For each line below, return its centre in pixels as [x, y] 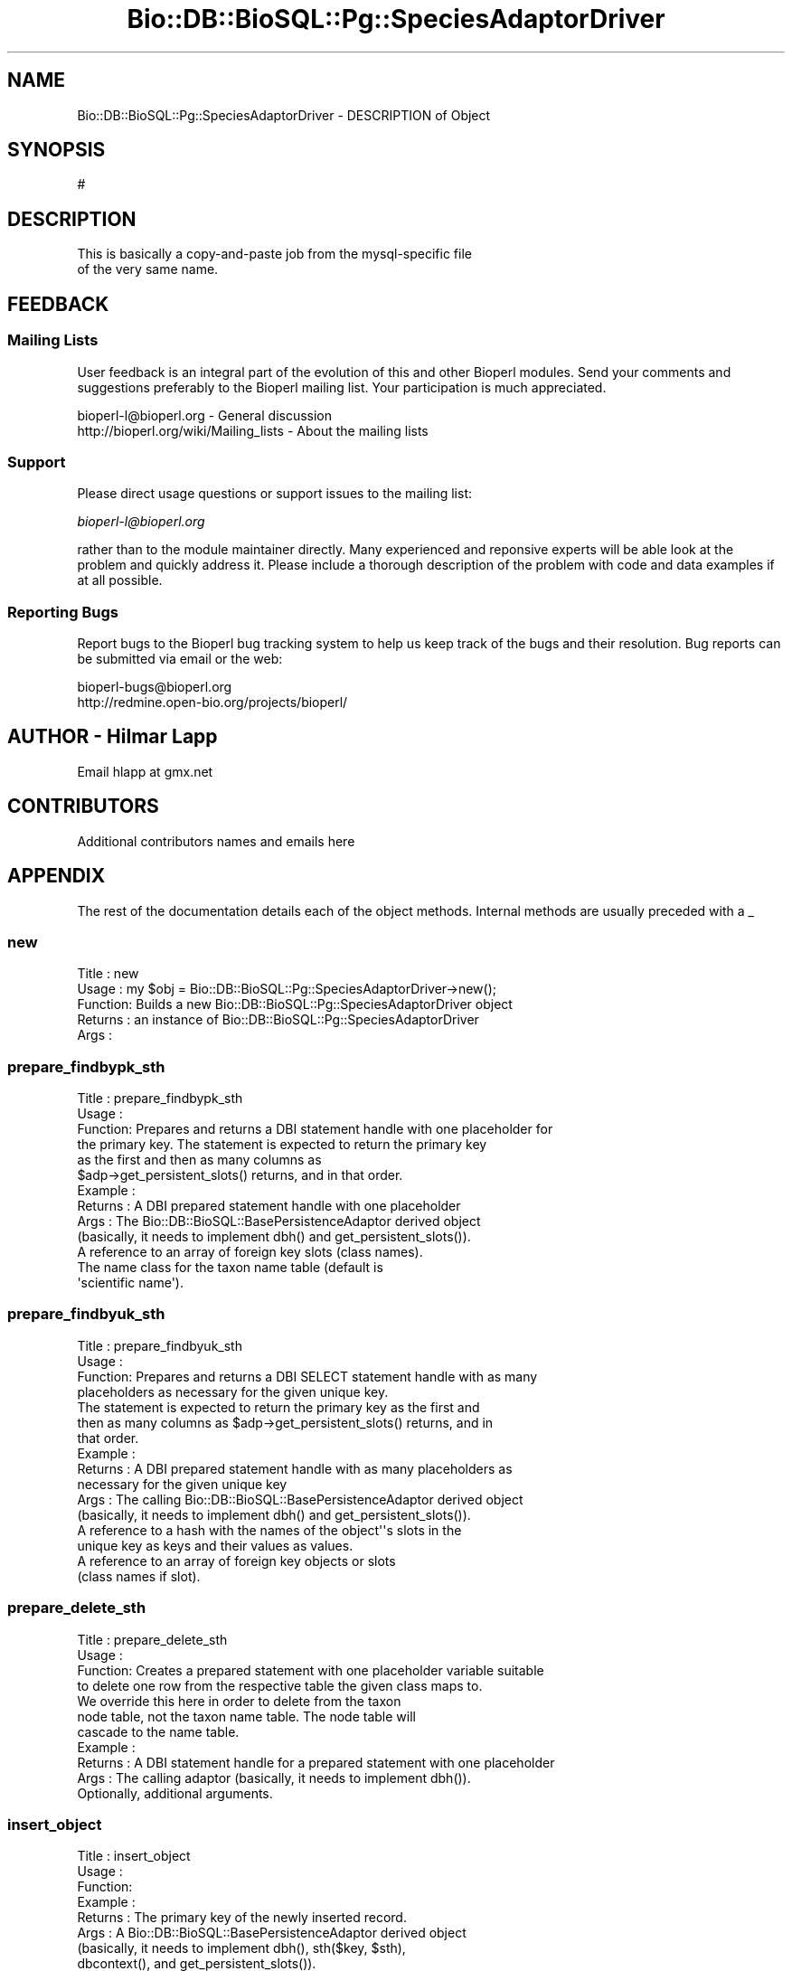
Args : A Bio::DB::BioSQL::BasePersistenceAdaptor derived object [272, 1933]
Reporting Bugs [63, 612]
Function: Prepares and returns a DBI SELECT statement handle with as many [307, 1376]
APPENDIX [57, 876]
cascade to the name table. [158, 1731]
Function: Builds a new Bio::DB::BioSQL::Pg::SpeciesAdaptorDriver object [295, 1004]
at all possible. [120, 580]
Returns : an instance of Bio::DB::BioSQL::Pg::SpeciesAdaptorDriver [278, 1020]
